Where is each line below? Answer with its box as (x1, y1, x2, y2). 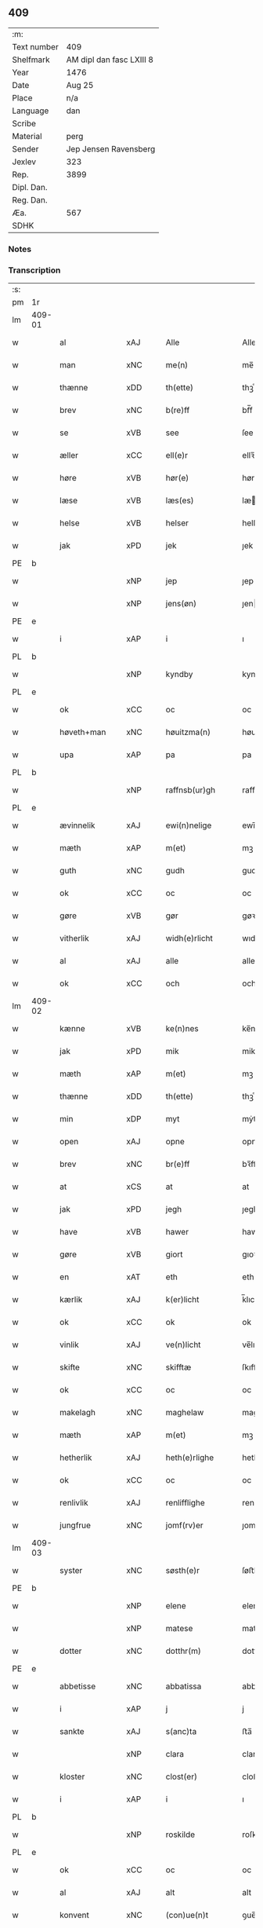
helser (165, 518, 189, 529)
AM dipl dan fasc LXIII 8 (66, 54, 154, 65)
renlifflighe (165, 1498, 205, 1509)
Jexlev (12, 156, 37, 167)
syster (59, 1565, 83, 1576)
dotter (59, 1645, 82, 1656)
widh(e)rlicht (165, 933, 213, 944)
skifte (59, 1362, 81, 1373)
